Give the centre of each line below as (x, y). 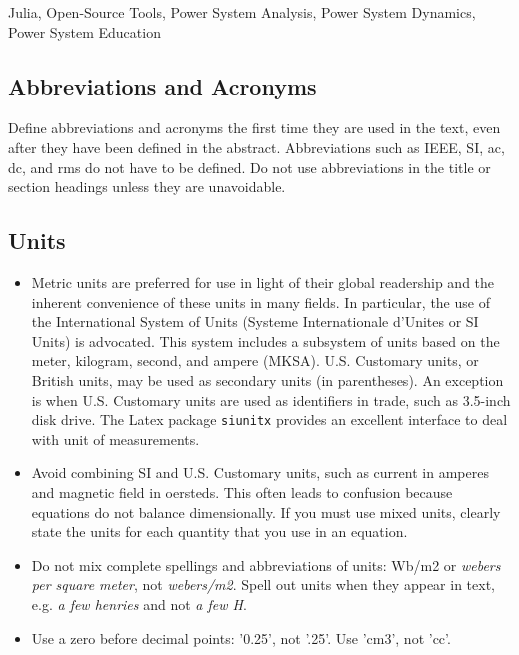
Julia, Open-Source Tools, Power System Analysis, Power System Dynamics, (242, 12)
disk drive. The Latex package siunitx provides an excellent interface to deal (269, 419)
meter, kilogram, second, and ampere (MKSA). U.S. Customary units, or (255, 360)
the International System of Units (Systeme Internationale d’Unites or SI (255, 321)
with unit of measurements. (115, 438)
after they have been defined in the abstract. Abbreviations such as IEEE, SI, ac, (256, 146)
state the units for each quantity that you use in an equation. (219, 531)
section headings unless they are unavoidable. (147, 186)
